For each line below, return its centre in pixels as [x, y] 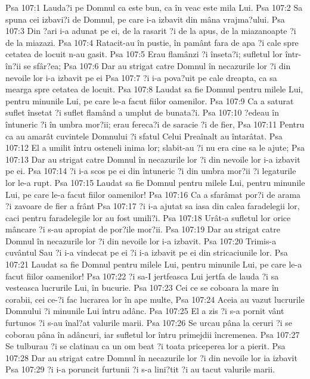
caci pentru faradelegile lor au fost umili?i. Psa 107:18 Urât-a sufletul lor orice [148, 217]
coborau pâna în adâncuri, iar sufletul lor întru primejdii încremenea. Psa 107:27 [153, 334]
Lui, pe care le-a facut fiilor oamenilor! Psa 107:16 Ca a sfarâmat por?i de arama [153, 194]
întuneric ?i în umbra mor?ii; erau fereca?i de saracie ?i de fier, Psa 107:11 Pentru [155, 124]
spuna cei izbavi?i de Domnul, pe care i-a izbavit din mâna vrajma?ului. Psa [145, 19]
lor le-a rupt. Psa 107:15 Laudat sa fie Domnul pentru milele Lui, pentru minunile [155, 182]
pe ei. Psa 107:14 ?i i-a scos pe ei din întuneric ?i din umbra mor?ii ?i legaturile [151, 171]
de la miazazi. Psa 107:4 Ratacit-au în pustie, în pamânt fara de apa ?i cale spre [152, 42]
